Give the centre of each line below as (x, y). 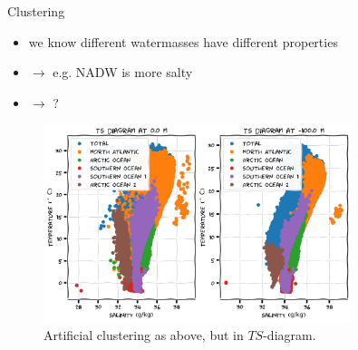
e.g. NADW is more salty (123, 72)
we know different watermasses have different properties (183, 41)
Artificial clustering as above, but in (144, 334)
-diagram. (290, 334)
